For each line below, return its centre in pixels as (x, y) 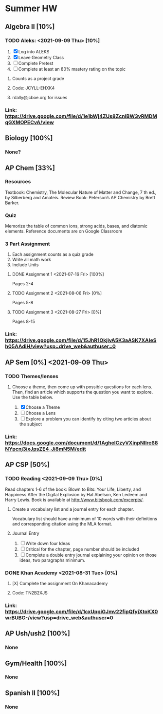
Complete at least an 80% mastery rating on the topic (72, 69)
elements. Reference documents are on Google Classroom (64, 231)
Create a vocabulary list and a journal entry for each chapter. (73, 509)
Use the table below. (33, 397)
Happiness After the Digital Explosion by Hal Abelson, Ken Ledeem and (76, 494)
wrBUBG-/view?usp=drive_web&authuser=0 (59, 617)
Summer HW (31, 9)
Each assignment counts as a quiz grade (53, 254)
